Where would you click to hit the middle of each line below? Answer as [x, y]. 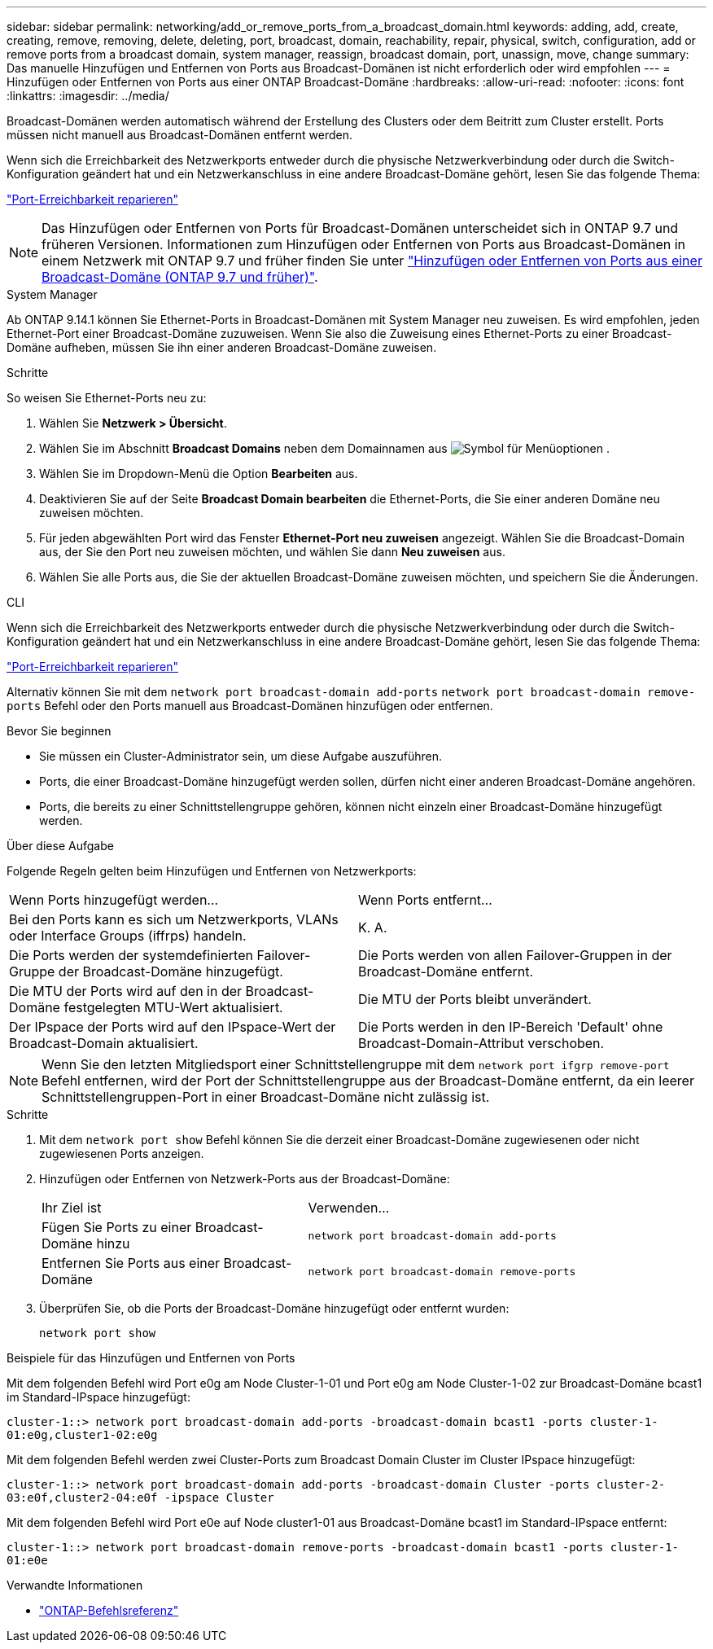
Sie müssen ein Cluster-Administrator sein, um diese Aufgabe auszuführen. [241, 756]
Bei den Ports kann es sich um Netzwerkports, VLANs [174, 919]
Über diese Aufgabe [60, 846]
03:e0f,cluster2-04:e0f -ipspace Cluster [140, 1498]
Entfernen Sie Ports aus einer [131, 1263]
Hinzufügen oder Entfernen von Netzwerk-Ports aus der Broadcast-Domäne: [245, 1179]
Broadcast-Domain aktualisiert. [104, 1043]
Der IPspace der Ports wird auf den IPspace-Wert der [173, 1027]
